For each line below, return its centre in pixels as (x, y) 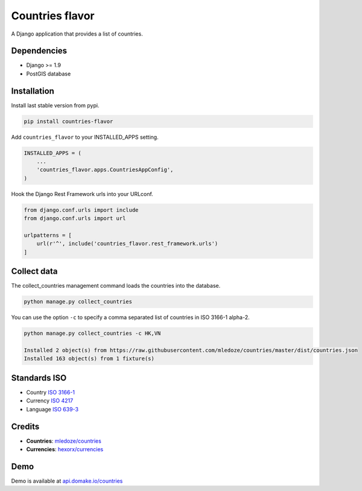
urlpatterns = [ (48, 236)
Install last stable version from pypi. (55, 105)
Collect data (34, 271)
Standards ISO (39, 378)
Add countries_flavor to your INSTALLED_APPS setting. (85, 137)
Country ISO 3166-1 (51, 392)
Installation (33, 91)
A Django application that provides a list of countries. (77, 34)
